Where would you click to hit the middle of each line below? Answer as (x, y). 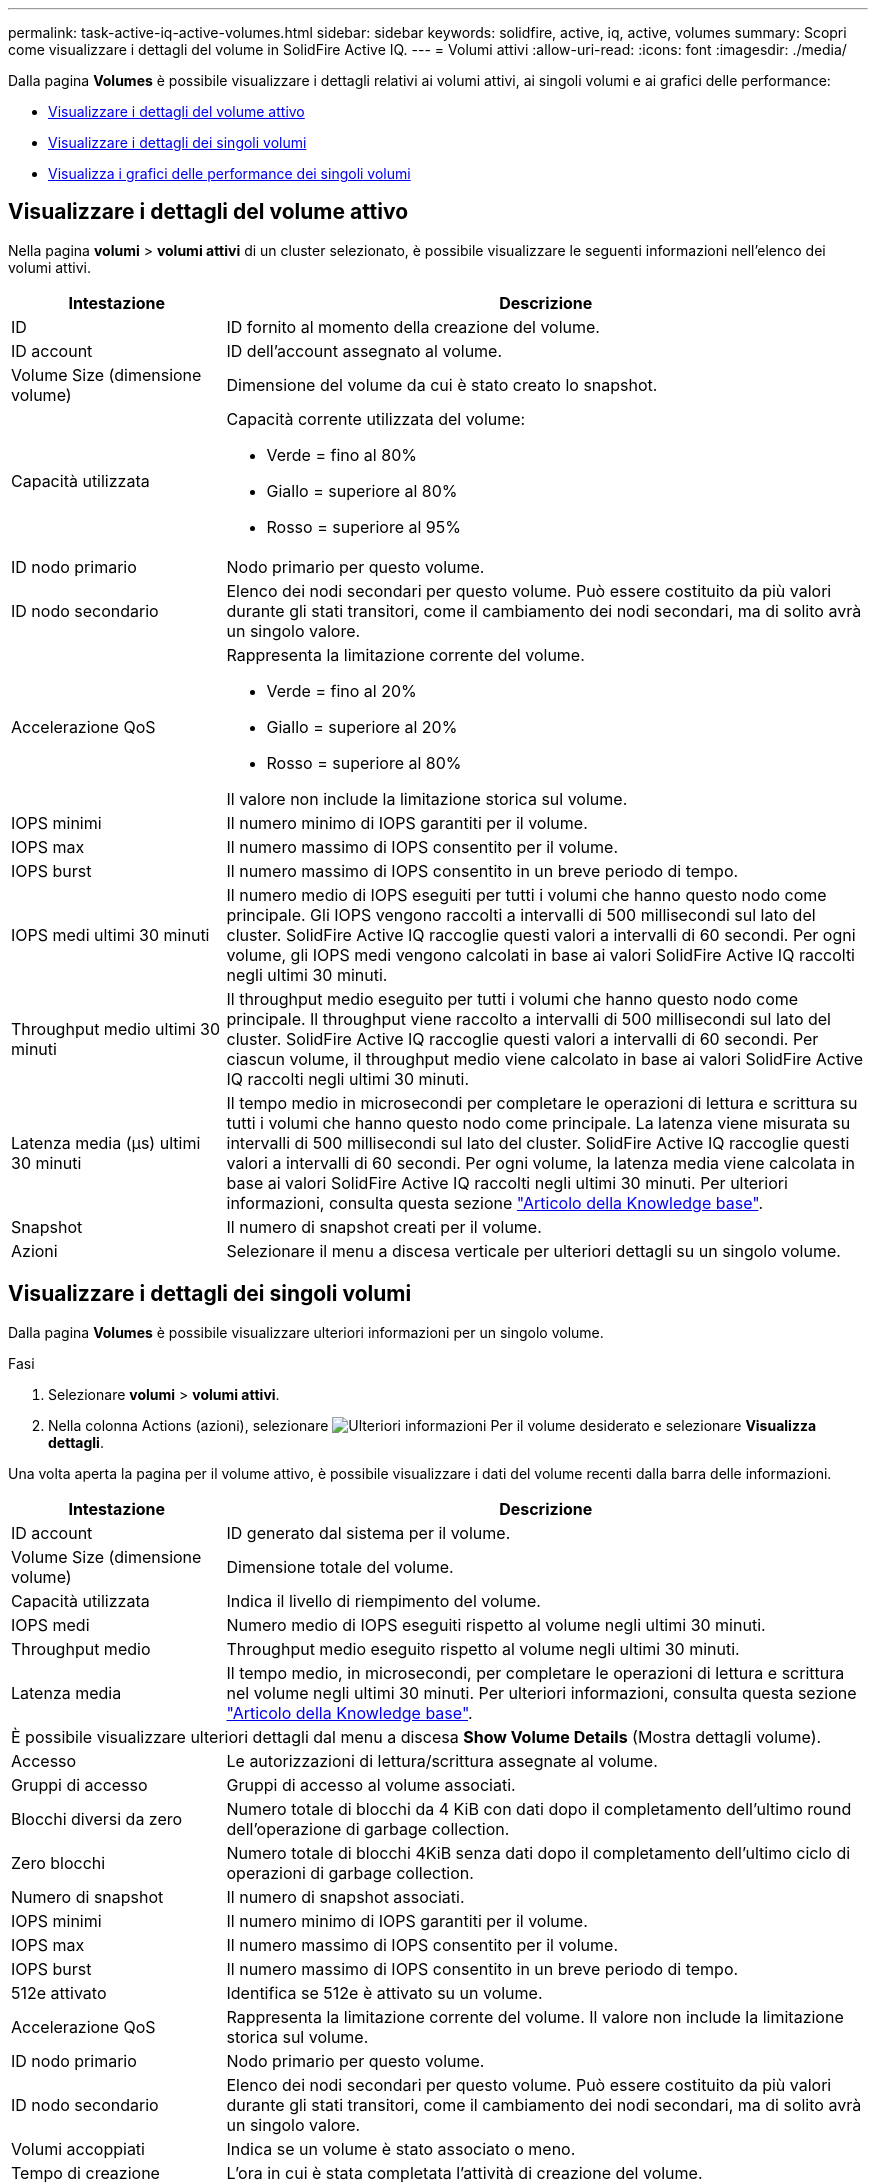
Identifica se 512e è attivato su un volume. (384, 1992)
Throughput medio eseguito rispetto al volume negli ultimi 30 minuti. (483, 1648)
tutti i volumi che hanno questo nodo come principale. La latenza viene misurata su (538, 1122)
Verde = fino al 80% (341, 454)
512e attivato (59, 1992)
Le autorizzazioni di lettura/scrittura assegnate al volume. (442, 1760)
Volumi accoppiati (78, 2148)
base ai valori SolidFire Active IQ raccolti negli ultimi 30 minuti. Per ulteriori (507, 1182)
